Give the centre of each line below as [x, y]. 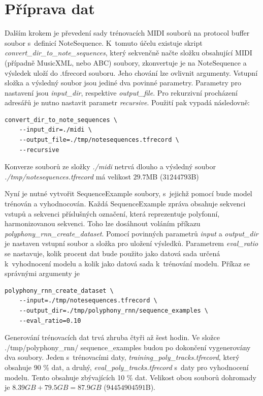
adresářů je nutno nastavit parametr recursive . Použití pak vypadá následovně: [127, 102]
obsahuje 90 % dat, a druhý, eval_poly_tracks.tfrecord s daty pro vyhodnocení [127, 367]
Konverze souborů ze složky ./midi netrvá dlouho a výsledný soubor [110, 166]
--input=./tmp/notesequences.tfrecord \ [88, 301]
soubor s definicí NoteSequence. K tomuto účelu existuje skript [104, 42]
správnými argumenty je [42, 273]
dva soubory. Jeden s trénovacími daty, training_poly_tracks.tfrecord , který [122, 357]
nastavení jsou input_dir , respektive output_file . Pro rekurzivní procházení [121, 92]
